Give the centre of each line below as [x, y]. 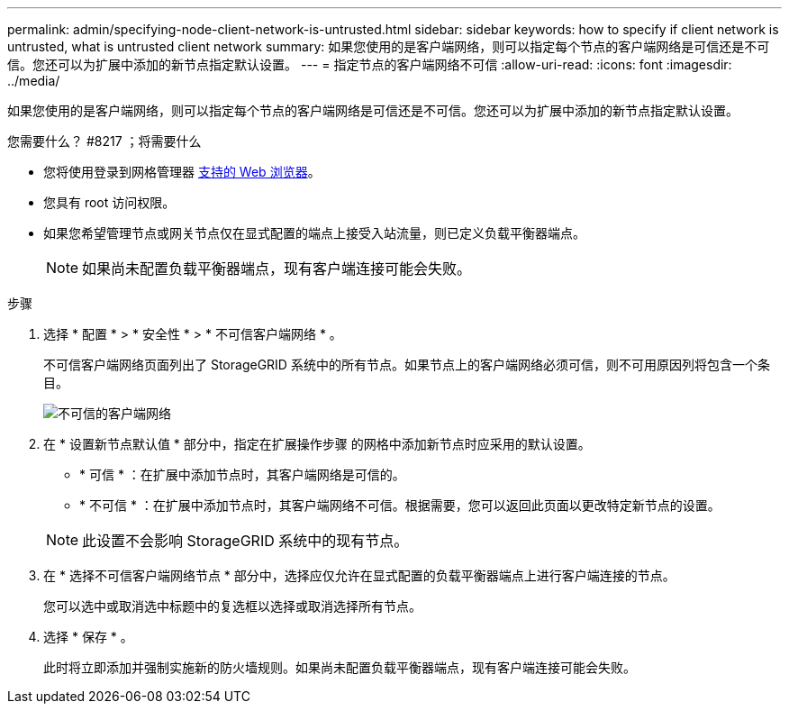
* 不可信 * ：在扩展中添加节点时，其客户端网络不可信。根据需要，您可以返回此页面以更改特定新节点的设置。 [400, 505]
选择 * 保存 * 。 [88, 637]
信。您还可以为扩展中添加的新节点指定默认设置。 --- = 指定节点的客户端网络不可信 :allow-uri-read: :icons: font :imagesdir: [370, 64]
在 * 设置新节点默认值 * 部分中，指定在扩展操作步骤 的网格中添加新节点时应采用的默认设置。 [317, 444]
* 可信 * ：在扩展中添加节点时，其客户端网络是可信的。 [242, 474]
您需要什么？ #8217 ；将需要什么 [104, 141]
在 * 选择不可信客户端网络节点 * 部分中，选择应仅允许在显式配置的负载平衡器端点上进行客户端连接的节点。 [359, 575]
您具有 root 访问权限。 [109, 202]
